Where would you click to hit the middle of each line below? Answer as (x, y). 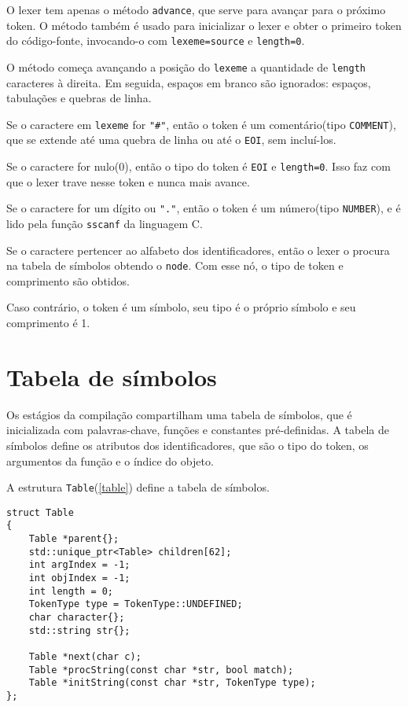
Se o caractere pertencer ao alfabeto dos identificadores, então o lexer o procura (198, 250)
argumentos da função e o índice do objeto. (110, 460)
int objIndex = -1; (79, 578)
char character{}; (77, 618)
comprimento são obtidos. (68, 280)
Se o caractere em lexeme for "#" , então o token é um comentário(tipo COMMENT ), (201, 124)
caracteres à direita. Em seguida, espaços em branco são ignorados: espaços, (189, 82)
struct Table (40, 512)
